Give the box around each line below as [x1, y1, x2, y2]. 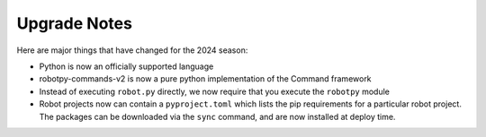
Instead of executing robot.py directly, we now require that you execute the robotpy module [39, 86, 391, 97]
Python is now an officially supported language [39, 61, 214, 72]
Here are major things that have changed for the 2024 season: [16, 45, 248, 56]
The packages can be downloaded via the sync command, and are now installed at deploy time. [39, 111, 396, 122]
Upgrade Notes [16, 13, 132, 33]
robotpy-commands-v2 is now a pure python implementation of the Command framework [39, 73, 373, 84]
